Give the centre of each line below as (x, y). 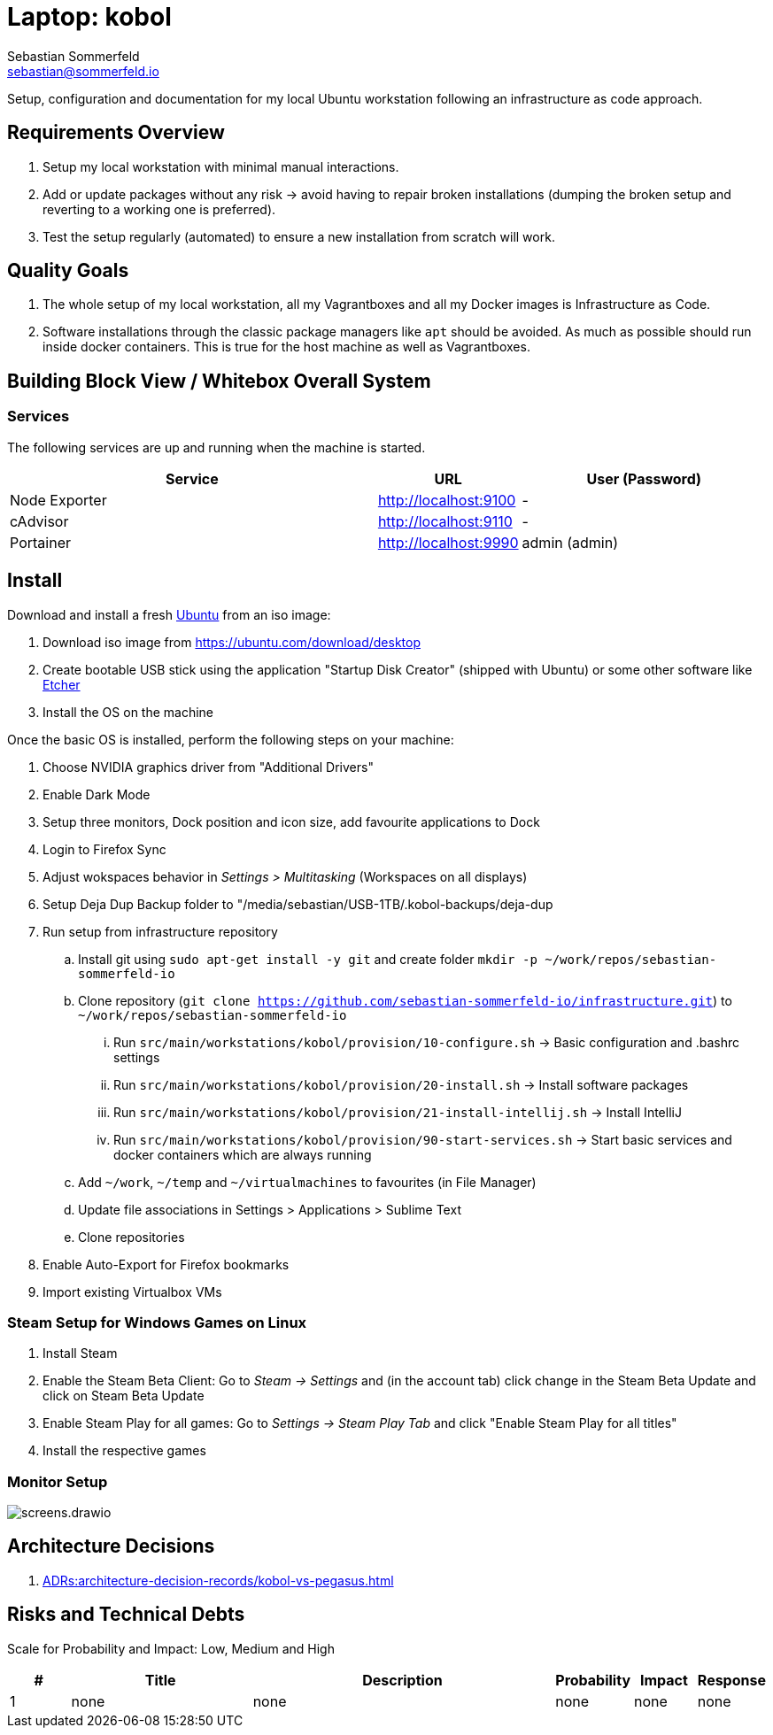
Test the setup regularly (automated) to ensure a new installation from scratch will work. (299, 236)
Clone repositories (131, 1237)
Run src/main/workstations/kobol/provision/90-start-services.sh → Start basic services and (423, 1139)
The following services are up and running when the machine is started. (216, 447)
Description (402, 1680)
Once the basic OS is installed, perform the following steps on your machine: (231, 739)
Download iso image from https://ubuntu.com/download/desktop (232, 642)
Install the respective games (124, 1451)
